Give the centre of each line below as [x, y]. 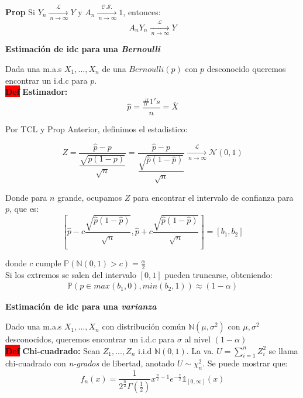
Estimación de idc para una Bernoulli [83, 49]
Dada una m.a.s [34, 68]
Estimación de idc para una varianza [81, 306]
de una [114, 68]
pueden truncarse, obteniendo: [218, 274]
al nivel [197, 339]
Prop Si [20, 11]
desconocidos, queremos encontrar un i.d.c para [90, 339]
